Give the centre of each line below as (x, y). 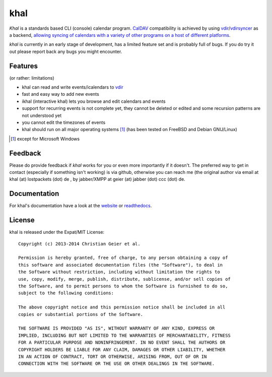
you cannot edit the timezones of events (64, 122)
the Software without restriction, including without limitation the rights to (119, 272)
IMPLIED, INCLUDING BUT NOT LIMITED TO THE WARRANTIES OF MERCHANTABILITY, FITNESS (125, 335)
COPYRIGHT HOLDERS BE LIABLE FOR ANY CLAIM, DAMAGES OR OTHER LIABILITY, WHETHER (122, 350)
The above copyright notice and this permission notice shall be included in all (122, 307)
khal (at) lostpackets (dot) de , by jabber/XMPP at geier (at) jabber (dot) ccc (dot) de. (97, 179)
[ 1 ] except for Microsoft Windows (45, 139)
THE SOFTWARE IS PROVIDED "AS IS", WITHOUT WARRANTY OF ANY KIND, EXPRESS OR (117, 328)
